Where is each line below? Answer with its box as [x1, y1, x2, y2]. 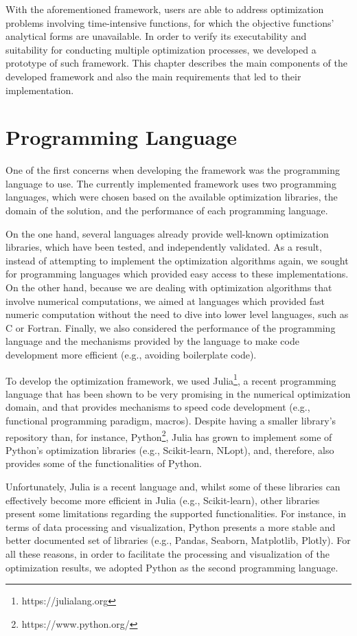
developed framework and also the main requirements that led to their [5, 69, 301, 83]
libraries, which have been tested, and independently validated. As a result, [5, 240, 322, 254]
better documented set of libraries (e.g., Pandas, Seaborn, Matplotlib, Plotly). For [5, 533, 351, 547]
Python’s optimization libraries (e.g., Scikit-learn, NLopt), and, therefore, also [5, 442, 334, 457]
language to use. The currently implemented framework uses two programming [5, 176, 336, 190]
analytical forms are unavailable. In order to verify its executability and [5, 29, 307, 43]
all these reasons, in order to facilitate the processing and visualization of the [5, 547, 330, 561]
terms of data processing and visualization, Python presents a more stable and [5, 519, 336, 534]
